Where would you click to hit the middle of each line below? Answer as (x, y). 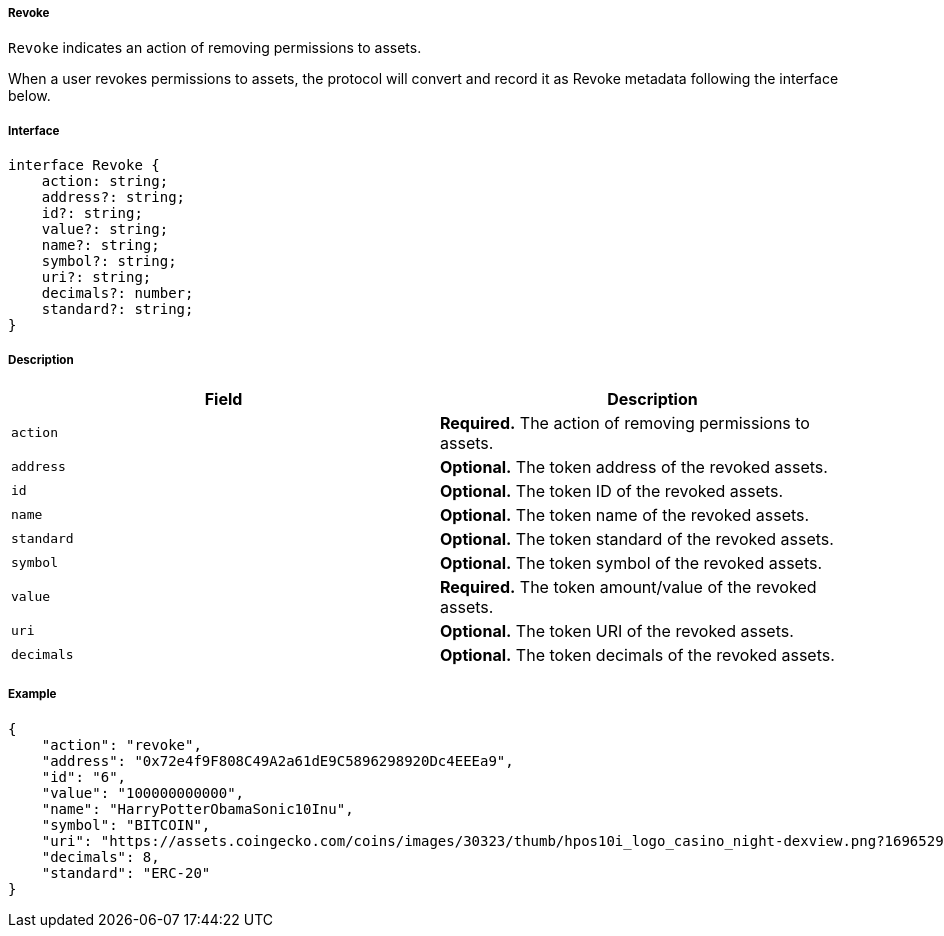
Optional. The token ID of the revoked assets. (612, 490)
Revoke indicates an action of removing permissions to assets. (215, 48)
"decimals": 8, (100, 856)
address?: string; (113, 197)
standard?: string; (117, 309)
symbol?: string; (109, 261)
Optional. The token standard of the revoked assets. (637, 538)
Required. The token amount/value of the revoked (628, 586)
